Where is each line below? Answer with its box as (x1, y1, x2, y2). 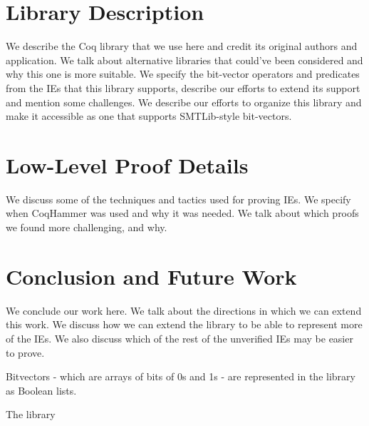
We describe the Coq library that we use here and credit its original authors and (6, 39, 358, 54)
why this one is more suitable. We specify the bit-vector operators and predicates (6, 66, 360, 81)
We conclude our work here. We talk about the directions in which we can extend (6, 303, 362, 318)
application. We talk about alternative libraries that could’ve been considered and (6, 52, 363, 67)
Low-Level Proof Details (6, 150, 249, 179)
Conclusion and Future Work (6, 261, 297, 290)
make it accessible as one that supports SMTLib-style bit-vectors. (6, 108, 292, 123)
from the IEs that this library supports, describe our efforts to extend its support (6, 80, 360, 95)
